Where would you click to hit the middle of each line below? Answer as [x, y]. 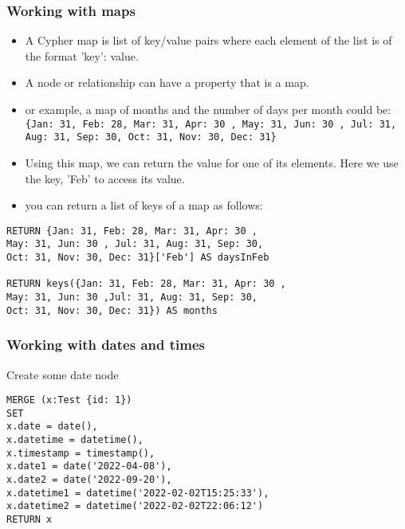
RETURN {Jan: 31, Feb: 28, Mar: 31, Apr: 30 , [132, 231]
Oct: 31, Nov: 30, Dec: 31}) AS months [112, 310]
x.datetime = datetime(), [75, 440]
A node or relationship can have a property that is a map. [167, 82]
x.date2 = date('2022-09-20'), [89, 480]
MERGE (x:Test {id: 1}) [69, 400]
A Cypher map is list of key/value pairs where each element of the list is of [208, 40]
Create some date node [63, 374]
